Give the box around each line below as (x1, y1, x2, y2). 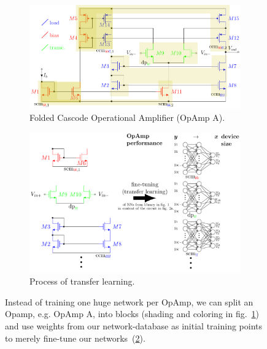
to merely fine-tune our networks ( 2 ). (5, 331, 145, 344)
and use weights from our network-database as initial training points (5, 320, 263, 332)
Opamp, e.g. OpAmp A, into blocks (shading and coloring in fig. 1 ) (5, 307, 260, 320)
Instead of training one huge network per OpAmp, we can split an (5, 295, 253, 308)
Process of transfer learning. (29, 275, 135, 288)
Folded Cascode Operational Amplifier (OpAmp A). (29, 110, 225, 123)
